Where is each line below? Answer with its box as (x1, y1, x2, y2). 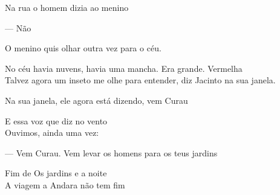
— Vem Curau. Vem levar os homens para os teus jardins (5, 146, 218, 159)
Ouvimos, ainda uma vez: (5, 126, 99, 139)
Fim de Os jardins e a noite (5, 167, 107, 179)
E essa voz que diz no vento (5, 114, 108, 127)
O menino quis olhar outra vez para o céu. (5, 42, 161, 54)
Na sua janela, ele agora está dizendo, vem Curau (5, 94, 188, 106)
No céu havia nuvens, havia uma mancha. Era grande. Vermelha (5, 62, 243, 74)
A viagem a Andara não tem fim (5, 178, 125, 191)
